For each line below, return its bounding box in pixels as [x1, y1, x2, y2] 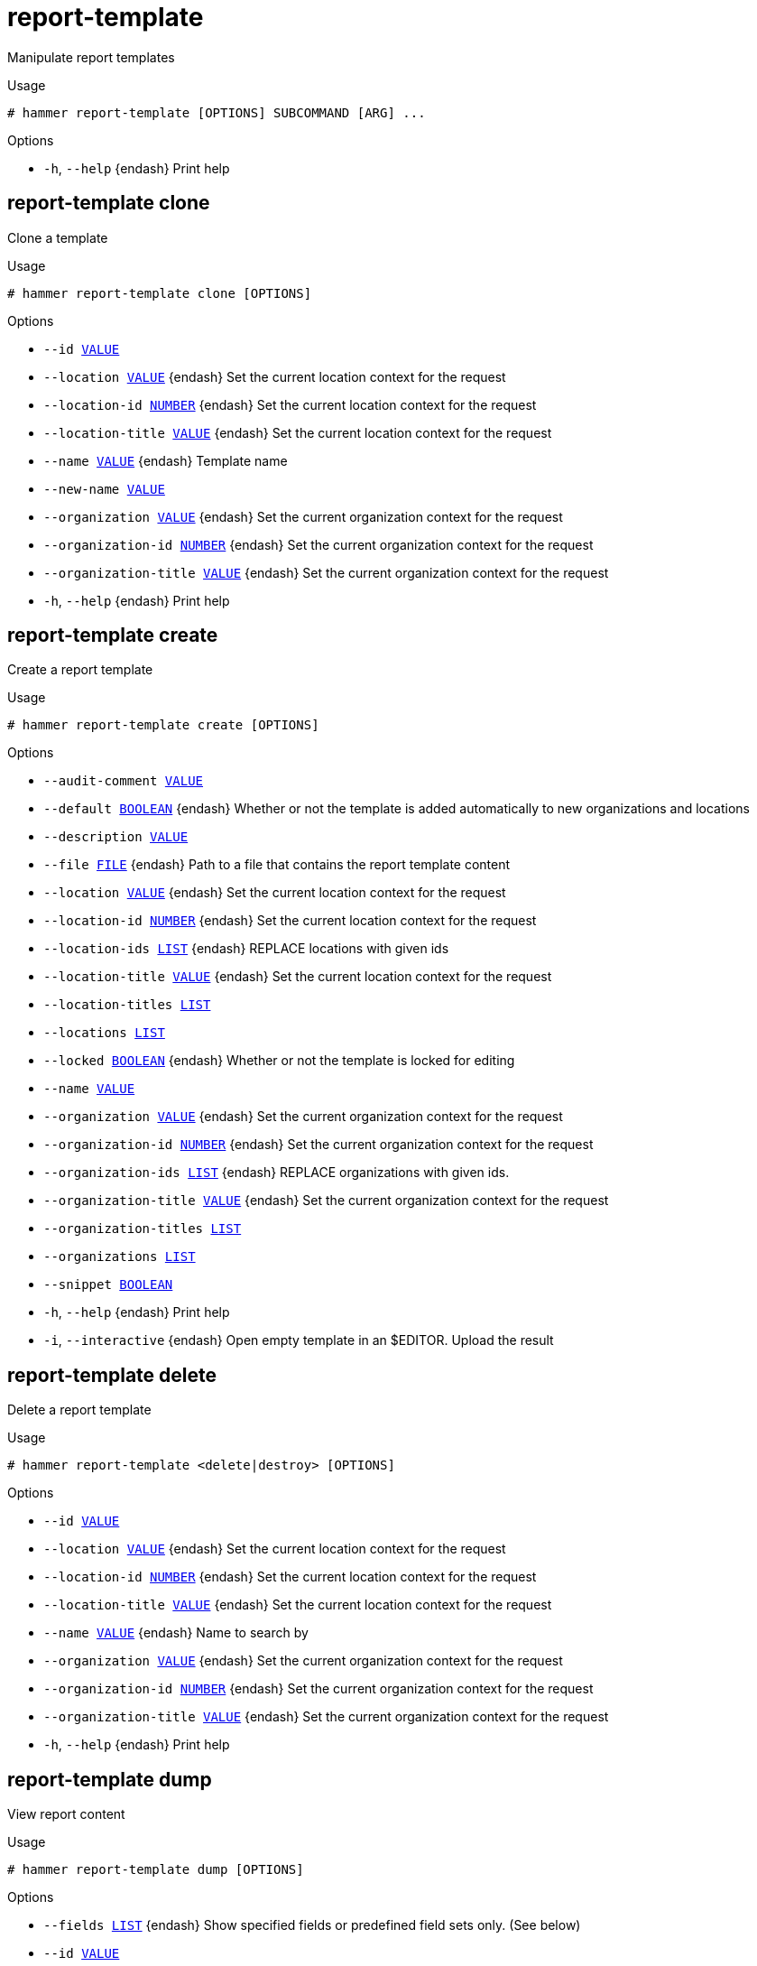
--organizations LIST [43, 1249, 196, 1265]
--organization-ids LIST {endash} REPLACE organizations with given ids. [43, 1164, 510, 1181]
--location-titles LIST [43, 997, 211, 1013]
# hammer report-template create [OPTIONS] [7, 718, 319, 733]
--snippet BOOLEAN [43, 1277, 173, 1293]
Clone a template [7, 229, 108, 246]
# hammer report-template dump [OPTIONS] [7, 1862, 304, 1878]
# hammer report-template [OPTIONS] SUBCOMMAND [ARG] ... [7, 105, 426, 120]
